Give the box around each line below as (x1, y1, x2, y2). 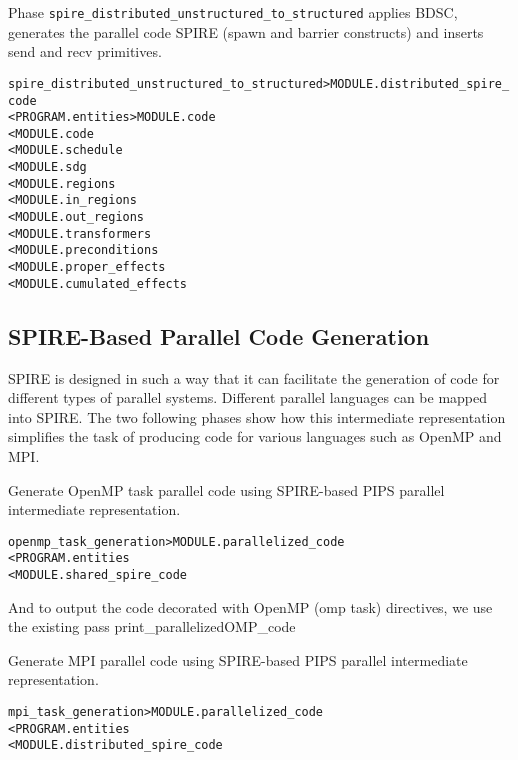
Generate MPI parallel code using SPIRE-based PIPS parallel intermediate (8, 649, 468, 670)
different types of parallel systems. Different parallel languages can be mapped (8, 387, 488, 408)
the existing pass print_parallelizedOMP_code (8, 616, 296, 637)
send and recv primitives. (8, 41, 162, 62)
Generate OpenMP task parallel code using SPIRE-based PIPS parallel (8, 479, 445, 500)
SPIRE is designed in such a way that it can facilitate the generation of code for (8, 367, 500, 388)
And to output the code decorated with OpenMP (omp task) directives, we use (8, 596, 493, 617)
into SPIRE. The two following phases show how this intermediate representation (8, 406, 506, 427)
